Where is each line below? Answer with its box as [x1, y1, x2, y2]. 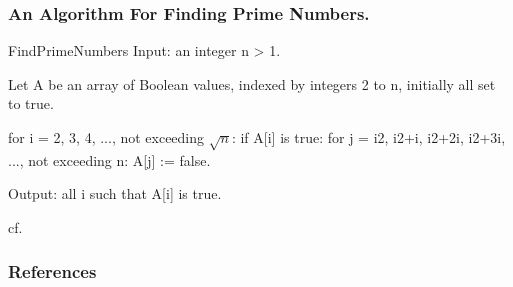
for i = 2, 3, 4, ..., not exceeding [8, 127, 205, 147]
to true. [8, 93, 54, 114]
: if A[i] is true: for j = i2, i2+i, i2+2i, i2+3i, [231, 127, 506, 147]
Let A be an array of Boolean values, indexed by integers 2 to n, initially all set [8, 73, 496, 94]
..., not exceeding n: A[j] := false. [8, 149, 211, 170]
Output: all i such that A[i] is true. [8, 183, 222, 204]
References [8, 259, 97, 284]
